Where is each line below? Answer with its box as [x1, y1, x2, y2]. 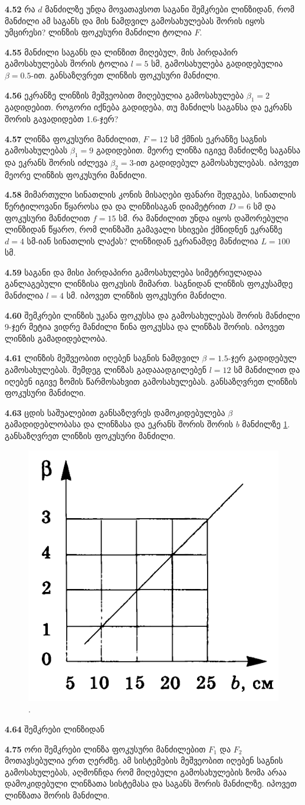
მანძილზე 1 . [242, 418, 290, 430]
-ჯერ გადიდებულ [228, 352, 297, 364]
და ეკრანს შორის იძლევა [5, 156, 108, 168]
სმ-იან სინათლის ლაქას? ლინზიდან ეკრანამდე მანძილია [27, 234, 258, 247]
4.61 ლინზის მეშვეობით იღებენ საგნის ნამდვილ [5, 352, 199, 364]
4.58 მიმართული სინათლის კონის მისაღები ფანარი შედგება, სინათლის [5, 188, 296, 201]
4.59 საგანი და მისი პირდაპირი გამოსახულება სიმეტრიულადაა [5, 266, 262, 278]
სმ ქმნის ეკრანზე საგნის [170, 132, 267, 145]
